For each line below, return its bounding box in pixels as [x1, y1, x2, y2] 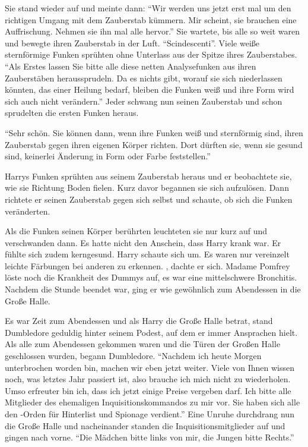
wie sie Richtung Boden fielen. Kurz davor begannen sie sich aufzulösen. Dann [5, 181, 289, 194]
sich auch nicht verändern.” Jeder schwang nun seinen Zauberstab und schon [5, 95, 282, 107]
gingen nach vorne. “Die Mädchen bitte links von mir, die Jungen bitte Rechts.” [5, 431, 294, 443]
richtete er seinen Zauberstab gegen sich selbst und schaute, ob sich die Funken [5, 193, 293, 205]
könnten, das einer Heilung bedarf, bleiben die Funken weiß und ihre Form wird [5, 83, 294, 96]
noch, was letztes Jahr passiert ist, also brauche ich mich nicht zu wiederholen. [5, 373, 291, 385]
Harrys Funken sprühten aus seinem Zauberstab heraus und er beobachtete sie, [5, 169, 292, 182]
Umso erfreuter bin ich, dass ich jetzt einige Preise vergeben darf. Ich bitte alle [5, 384, 291, 396]
